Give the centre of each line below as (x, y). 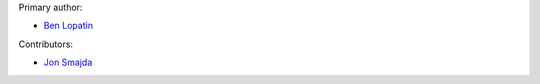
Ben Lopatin (68, 26)
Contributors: (46, 44)
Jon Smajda (68, 62)
